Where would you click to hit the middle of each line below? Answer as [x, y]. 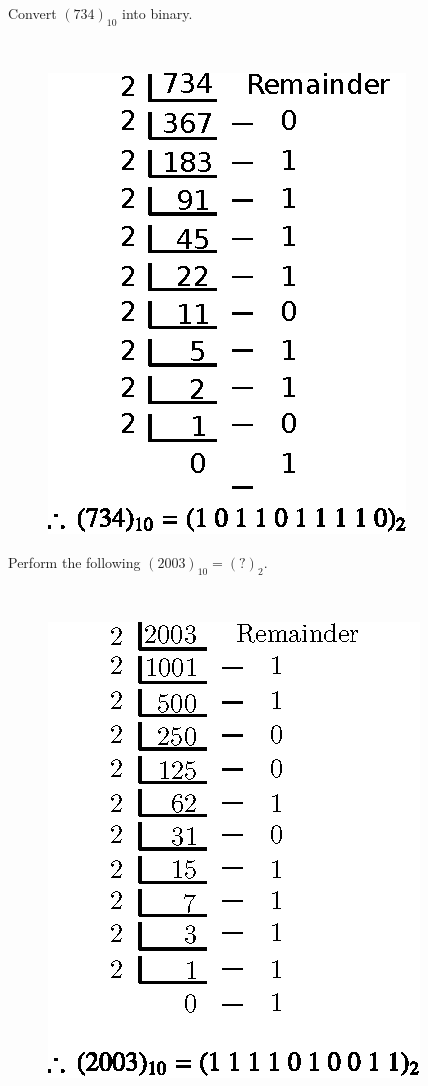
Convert [32, 13]
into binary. [157, 13]
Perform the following [74, 561]
